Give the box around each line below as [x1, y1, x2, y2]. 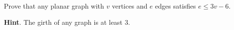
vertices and [111, 1, 148, 10]
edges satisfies [155, 1, 196, 10]
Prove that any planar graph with [4, 1, 104, 10]
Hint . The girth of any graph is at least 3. [4, 17, 130, 27]
